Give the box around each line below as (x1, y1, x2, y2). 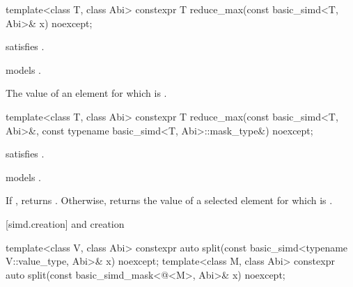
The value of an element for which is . (6, 86, 167, 100)
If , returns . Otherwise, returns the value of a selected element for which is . (6, 193, 333, 208)
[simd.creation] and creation (6, 216, 125, 231)
